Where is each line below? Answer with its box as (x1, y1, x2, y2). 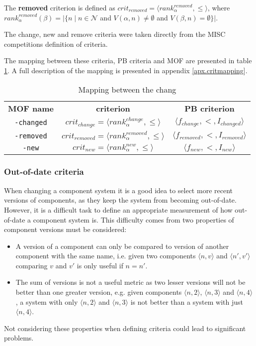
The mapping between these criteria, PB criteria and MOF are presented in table (4, 55, 252, 66)
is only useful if (77, 260, 123, 270)
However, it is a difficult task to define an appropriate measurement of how (4, 204, 233, 215)
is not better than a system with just (130, 296, 243, 307)
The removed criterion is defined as (4, 2, 115, 12)
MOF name (8, 102, 54, 114)
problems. (4, 333, 34, 343)
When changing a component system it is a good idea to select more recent (4, 185, 233, 195)
